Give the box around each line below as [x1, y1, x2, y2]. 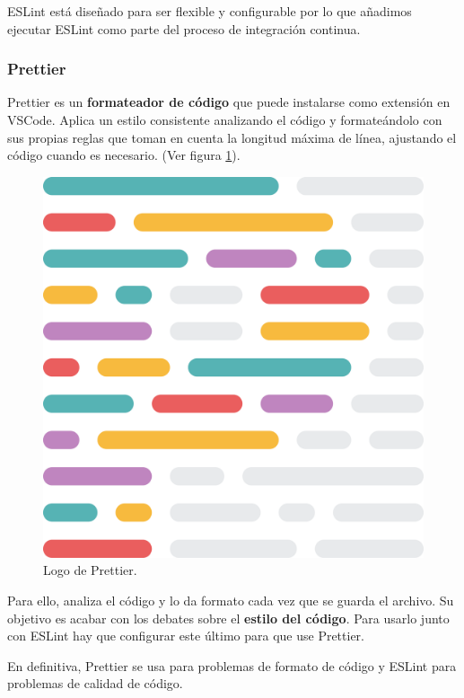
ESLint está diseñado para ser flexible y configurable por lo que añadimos [7, 2, 412, 20]
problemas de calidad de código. [7, 674, 183, 693]
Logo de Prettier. [43, 561, 137, 579]
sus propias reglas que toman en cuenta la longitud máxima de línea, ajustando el [7, 128, 457, 146]
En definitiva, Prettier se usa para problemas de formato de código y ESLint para [7, 656, 457, 675]
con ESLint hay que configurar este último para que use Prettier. [7, 626, 365, 645]
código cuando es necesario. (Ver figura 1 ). [7, 146, 241, 164]
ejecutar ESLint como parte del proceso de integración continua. [7, 19, 361, 38]
